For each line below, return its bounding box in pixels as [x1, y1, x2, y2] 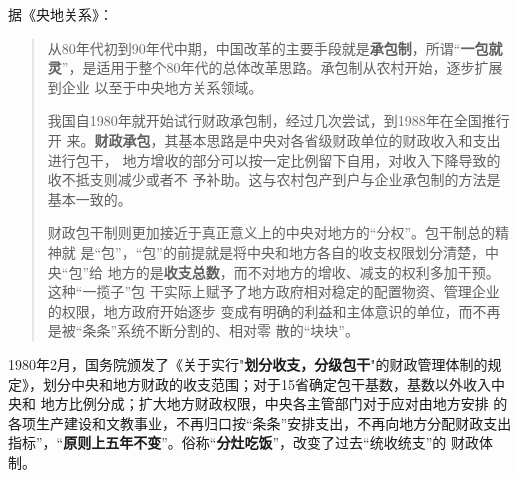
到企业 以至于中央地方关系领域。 [47, 76, 263, 97]
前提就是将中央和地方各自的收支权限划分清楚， [176, 241, 485, 262]
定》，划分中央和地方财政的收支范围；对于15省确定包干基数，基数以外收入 [8, 373, 491, 394]
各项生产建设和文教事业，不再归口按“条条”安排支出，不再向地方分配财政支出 [8, 412, 512, 433]
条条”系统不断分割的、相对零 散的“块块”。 [82, 320, 359, 341]
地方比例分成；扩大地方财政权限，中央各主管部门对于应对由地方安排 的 [40, 393, 508, 414]
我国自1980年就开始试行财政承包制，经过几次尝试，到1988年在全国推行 [47, 110, 510, 131]
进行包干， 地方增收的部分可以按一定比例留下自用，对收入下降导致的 [47, 149, 501, 170]
